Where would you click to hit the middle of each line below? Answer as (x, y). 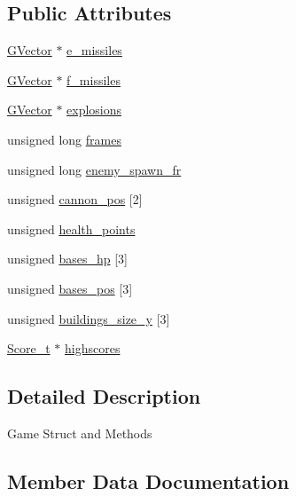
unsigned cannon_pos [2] (75, 199)
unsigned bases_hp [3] (67, 259)
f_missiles (93, 79)
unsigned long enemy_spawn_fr (94, 169)
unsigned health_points (71, 228)
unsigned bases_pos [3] (70, 288)
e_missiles (94, 50)
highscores (93, 348)
